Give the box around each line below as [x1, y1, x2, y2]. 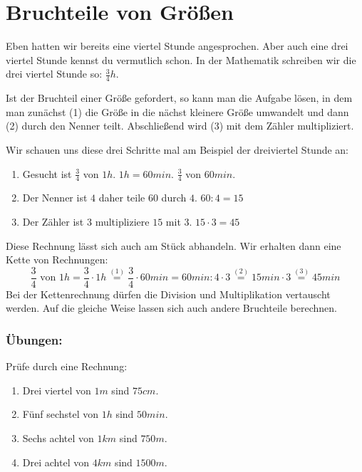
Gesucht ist [22, 166, 72, 181]
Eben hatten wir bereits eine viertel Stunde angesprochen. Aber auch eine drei [6, 38, 348, 53]
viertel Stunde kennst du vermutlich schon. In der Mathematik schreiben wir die [6, 52, 356, 67]
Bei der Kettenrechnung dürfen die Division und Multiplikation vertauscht [6, 286, 331, 301]
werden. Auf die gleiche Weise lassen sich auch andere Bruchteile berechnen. [6, 300, 337, 315]
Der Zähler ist [22, 214, 84, 229]
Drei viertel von [22, 382, 91, 397]
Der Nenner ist [22, 190, 88, 205]
